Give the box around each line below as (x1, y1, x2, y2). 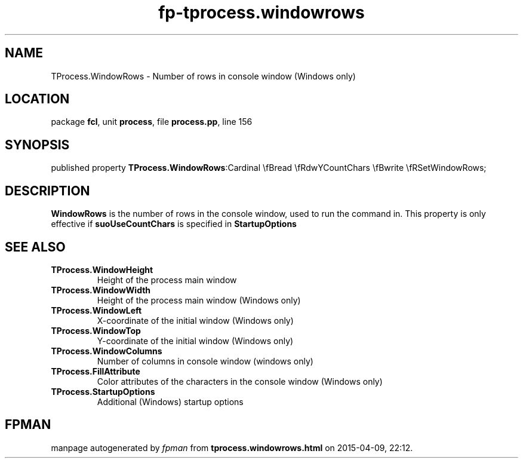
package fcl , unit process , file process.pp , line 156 (51, 116, 253, 127)
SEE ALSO (5, 239, 66, 255)
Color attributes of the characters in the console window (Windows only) (97, 376, 383, 387)
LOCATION (5, 91, 70, 107)
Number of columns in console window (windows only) (97, 355, 313, 366)
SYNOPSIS (5, 137, 70, 152)
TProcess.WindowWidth (51, 284, 151, 295)
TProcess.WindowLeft (51, 305, 142, 315)
